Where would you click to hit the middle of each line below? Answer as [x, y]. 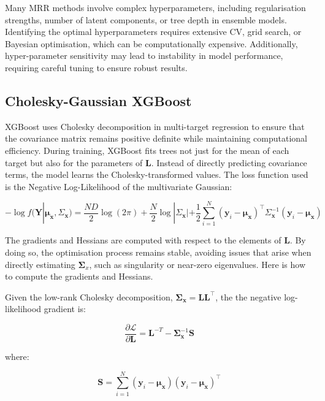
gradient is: [65, 309]
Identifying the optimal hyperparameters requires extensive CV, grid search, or [153, 32]
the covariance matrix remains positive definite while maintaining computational [156, 138]
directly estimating [40, 264]
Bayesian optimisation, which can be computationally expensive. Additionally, [151, 43]
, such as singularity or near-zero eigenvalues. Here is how [197, 264]
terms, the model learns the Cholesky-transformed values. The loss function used [157, 174]
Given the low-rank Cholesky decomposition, [89, 296]
